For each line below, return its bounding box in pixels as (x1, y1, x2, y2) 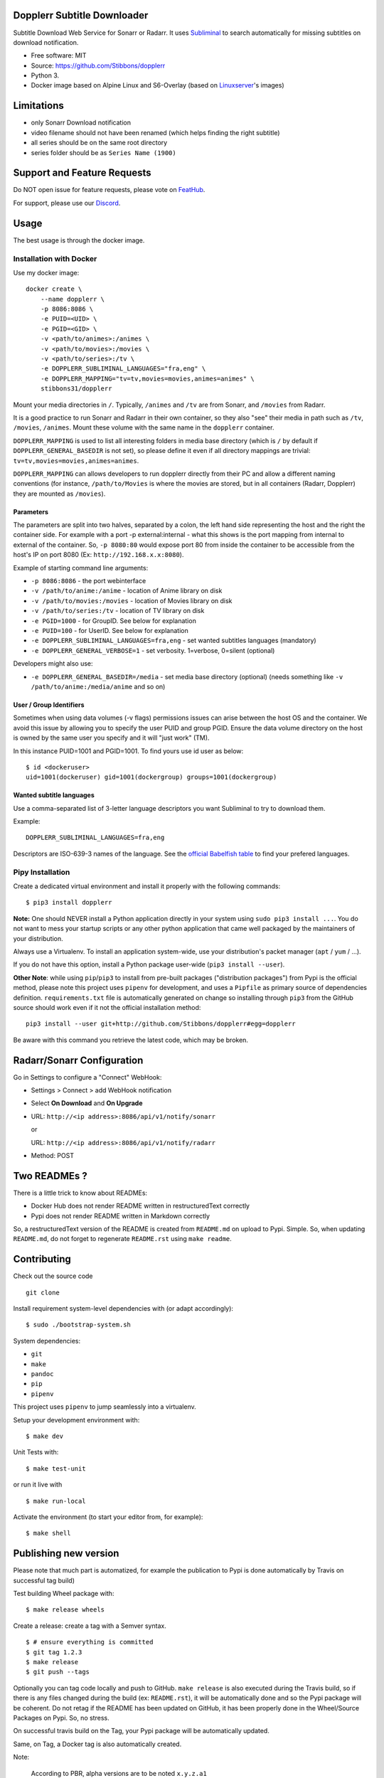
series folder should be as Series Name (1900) (31, 148, 177, 156)
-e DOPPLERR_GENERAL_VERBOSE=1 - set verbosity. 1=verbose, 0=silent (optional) (31, 646, 275, 654)
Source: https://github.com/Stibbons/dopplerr (31, 61, 166, 70)
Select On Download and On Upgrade (31, 1099, 143, 1107)
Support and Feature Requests (13, 167, 152, 179)
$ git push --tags (26, 1668, 90, 1676)
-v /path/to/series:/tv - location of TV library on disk (31, 607, 205, 615)
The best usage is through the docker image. (13, 235, 145, 245)
